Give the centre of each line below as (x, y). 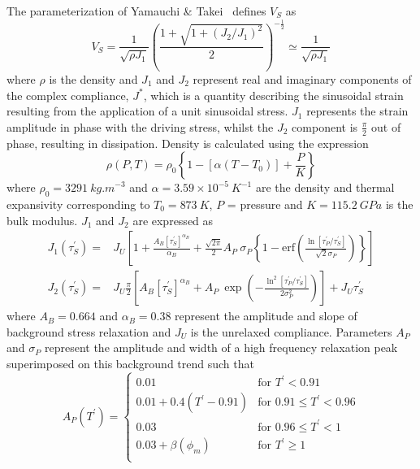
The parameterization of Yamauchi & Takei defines (136, 11)
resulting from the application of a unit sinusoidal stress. (147, 111)
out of (386, 126)
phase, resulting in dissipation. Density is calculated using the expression (188, 143)
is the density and (93, 78)
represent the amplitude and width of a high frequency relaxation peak (221, 347)
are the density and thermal (325, 187)
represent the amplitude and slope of (266, 316)
